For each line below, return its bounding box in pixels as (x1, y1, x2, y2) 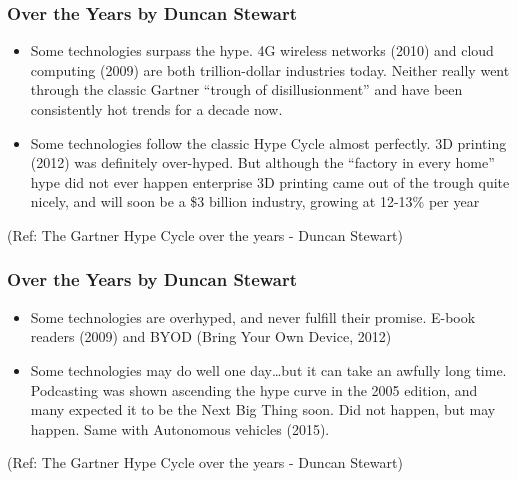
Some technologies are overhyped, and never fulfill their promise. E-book (30, 306, 476, 327)
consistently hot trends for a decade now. (30, 99, 283, 119)
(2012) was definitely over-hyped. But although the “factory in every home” (30, 152, 495, 173)
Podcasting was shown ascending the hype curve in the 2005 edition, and (30, 379, 478, 400)
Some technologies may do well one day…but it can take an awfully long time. (30, 359, 507, 380)
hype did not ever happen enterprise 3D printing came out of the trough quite (30, 171, 510, 192)
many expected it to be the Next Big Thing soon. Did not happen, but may (30, 399, 496, 420)
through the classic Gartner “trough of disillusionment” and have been (30, 79, 463, 100)
